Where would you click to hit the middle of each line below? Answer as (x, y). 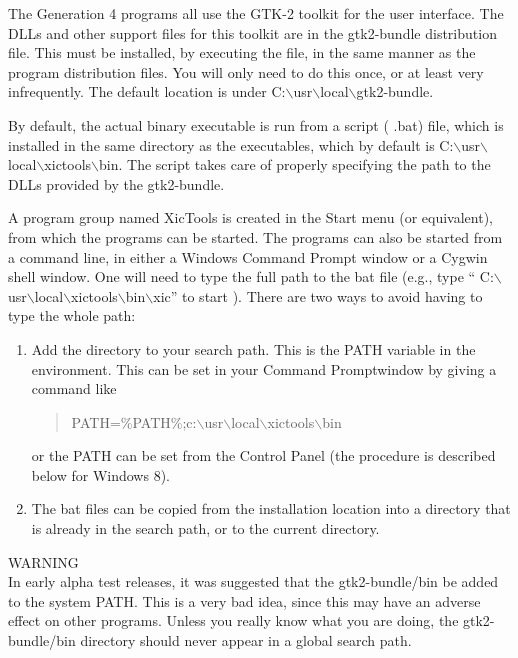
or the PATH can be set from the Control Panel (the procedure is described (263, 455)
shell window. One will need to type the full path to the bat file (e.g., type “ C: (251, 276)
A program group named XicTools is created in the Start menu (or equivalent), (250, 217)
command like (74, 388)
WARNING (43, 561)
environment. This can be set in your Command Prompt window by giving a (264, 368)
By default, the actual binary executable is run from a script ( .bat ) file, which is (256, 124)
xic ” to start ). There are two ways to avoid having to (318, 295)
